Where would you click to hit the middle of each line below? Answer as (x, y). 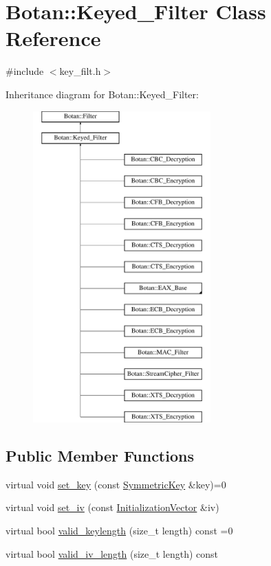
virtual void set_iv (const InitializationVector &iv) (112, 507)
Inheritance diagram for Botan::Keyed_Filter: (102, 94)
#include (25, 71)
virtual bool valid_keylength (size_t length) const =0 (119, 531)
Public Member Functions (100, 456)
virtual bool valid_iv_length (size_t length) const (112, 553)
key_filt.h (80, 71)
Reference (53, 38)
